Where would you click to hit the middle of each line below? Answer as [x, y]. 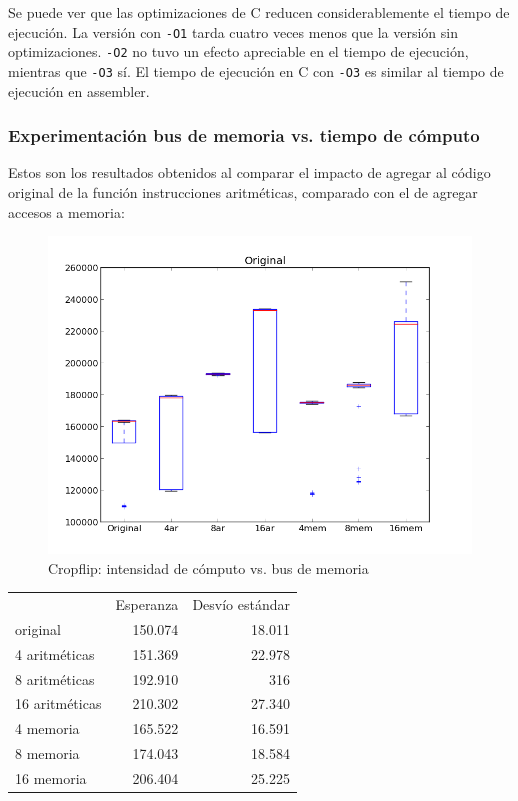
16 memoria [51, 778]
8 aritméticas [55, 678]
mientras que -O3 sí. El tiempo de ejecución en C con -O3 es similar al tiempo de [256, 70]
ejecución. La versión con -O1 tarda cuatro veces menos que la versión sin [233, 31]
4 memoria [47, 728]
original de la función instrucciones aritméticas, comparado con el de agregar [243, 191]
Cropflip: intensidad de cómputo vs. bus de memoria [208, 567]
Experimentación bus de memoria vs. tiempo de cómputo [244, 135]
